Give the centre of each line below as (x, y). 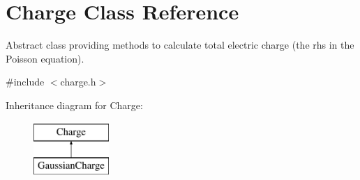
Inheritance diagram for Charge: (74, 105)
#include (25, 82)
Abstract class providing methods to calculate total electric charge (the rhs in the (180, 45)
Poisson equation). (45, 58)
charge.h (78, 82)
